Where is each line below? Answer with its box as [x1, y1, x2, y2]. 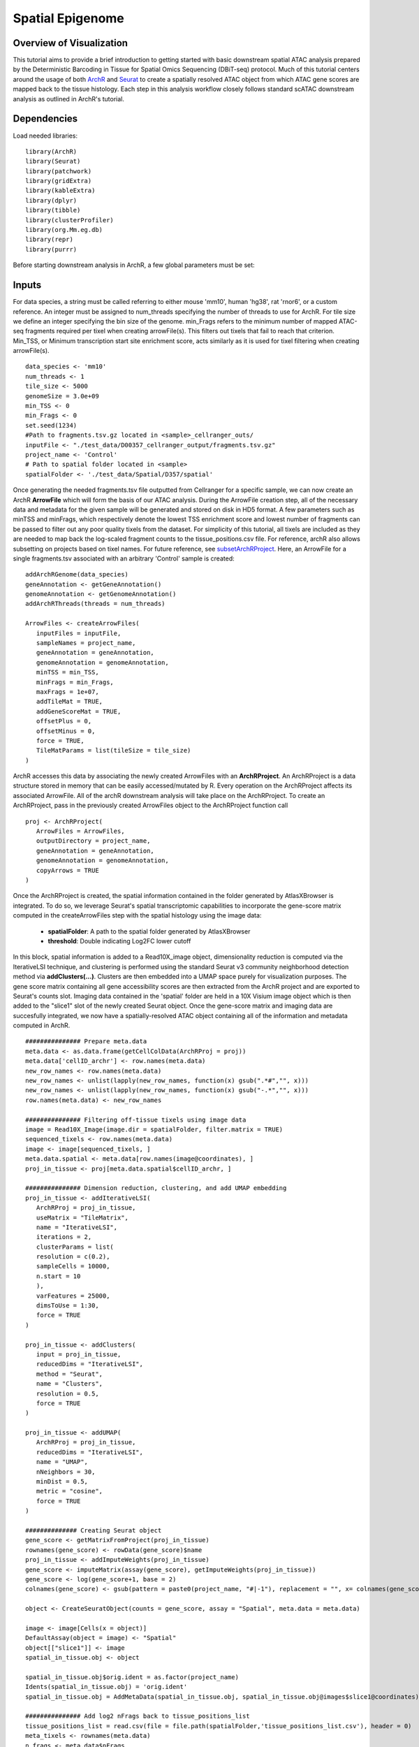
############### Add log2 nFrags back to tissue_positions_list [25, 1712, 251, 1720]
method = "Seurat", [36, 1370, 103, 1378]
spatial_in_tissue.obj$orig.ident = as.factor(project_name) [25, 1673, 239, 1681]
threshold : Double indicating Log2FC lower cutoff [47, 936, 191, 945]
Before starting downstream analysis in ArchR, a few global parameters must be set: [13, 261, 255, 269]
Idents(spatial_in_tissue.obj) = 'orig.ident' [25, 1683, 188, 1691]
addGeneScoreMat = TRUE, [36, 707, 122, 716]
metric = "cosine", [36, 1487, 103, 1495]
